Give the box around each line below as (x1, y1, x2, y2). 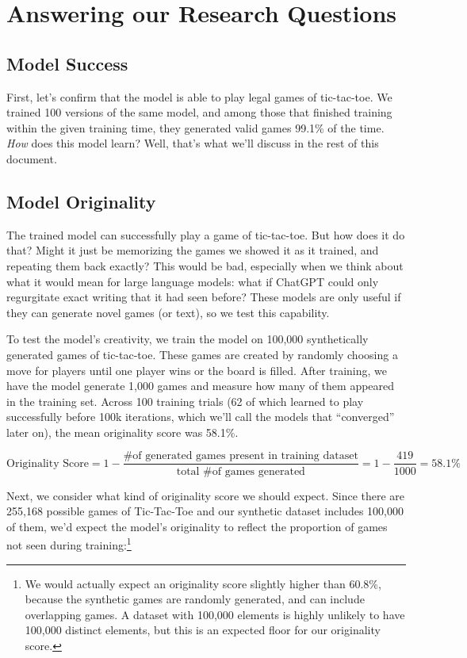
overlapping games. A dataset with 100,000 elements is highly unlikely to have (25, 606, 405, 622)
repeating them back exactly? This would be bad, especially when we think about (6, 257, 404, 274)
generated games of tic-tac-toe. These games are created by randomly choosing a (6, 346, 398, 362)
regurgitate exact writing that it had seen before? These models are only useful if (6, 289, 401, 305)
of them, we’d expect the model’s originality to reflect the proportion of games (6, 518, 388, 534)
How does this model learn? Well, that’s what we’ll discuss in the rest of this (6, 135, 379, 151)
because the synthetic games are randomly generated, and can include (25, 591, 365, 607)
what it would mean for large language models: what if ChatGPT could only (6, 273, 379, 289)
